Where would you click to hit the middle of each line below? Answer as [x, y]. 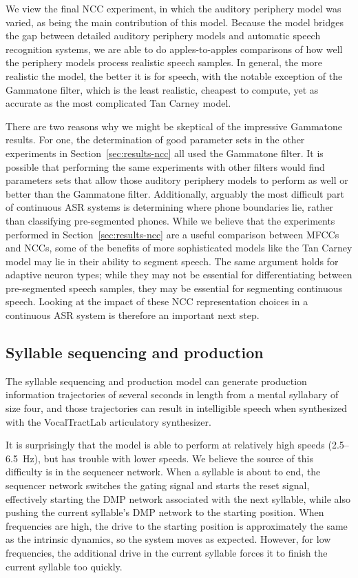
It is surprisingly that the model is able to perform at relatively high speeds [165, 445]
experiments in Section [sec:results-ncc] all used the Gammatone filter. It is [165, 153]
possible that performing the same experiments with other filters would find [165, 166]
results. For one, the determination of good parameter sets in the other [155, 140]
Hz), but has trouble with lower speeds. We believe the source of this [168, 458]
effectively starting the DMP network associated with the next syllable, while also [178, 498]
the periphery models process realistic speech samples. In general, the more [164, 62]
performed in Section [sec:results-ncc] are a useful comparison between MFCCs [172, 234]
